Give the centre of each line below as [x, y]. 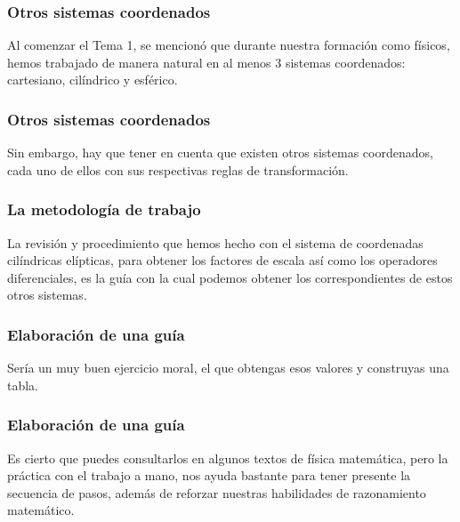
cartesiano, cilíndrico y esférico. [93, 80]
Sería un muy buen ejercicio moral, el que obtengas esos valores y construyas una [228, 368]
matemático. [41, 510]
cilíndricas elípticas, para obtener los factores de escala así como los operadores [222, 260]
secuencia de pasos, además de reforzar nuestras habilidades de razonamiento [217, 492]
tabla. [23, 385]
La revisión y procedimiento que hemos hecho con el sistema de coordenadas [215, 242]
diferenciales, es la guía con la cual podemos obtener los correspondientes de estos [230, 277]
